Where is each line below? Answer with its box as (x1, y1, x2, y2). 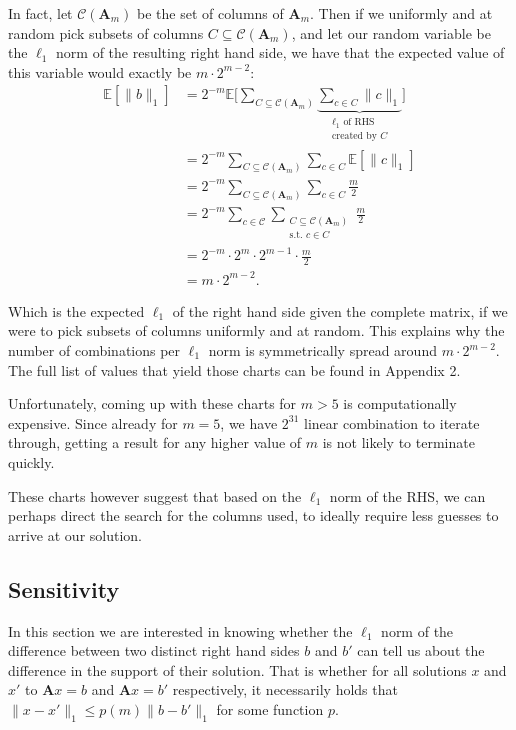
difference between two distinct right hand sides (8, 640, 300, 661)
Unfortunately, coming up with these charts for (8, 393, 297, 414)
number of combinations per (8, 340, 181, 360)
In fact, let (8, 3, 73, 23)
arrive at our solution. (8, 524, 142, 545)
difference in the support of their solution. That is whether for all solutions (8, 659, 467, 680)
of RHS (343, 117, 375, 128)
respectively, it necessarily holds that (172, 679, 398, 700)
